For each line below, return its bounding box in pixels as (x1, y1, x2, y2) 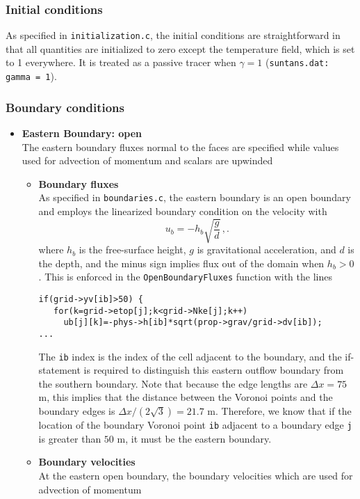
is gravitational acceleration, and (197, 242, 336, 257)
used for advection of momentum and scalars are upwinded (22, 153, 273, 168)
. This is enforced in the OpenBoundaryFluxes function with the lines (38, 269, 332, 284)
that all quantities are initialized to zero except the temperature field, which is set (6, 41, 355, 56)
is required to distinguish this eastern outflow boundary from (83, 363, 344, 377)
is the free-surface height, (79, 242, 186, 257)
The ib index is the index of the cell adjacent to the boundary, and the (38, 349, 342, 363)
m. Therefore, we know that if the (207, 404, 352, 418)
